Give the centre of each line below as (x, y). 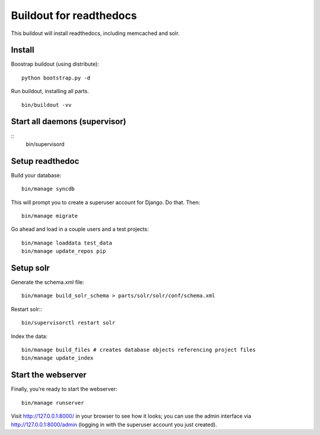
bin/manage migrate (50, 216)
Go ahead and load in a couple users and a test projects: (80, 229)
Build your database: (36, 175)
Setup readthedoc (45, 161)
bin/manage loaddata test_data (67, 243)
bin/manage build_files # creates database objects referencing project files (139, 350)
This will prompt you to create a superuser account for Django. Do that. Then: (105, 202)
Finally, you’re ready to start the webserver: (64, 389)
